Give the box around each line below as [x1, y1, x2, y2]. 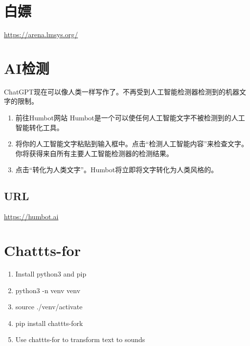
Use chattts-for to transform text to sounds [15, 334, 145, 345]
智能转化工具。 [15, 122, 64, 132]
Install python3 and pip [15, 268, 87, 278]
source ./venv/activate [15, 301, 83, 312]
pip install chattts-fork [15, 318, 83, 328]
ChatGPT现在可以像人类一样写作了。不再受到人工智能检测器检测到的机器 [4, 86, 239, 96]
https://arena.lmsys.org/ [4, 29, 78, 40]
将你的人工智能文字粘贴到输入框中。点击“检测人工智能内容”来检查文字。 [15, 138, 249, 149]
